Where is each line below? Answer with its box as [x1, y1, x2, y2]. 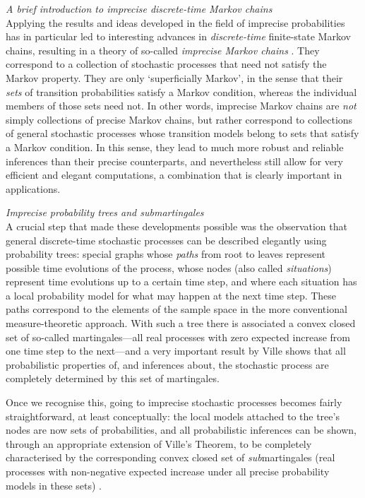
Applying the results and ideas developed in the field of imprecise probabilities [6, 15, 345, 30]
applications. [6, 181, 61, 196]
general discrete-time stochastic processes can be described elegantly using [6, 232, 327, 247]
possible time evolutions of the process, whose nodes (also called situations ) [6, 260, 332, 275]
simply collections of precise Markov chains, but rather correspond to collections [6, 112, 353, 126]
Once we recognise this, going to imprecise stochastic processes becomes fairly [6, 395, 342, 410]
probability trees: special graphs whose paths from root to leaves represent [6, 247, 326, 261]
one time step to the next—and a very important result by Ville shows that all [6, 343, 346, 358]
